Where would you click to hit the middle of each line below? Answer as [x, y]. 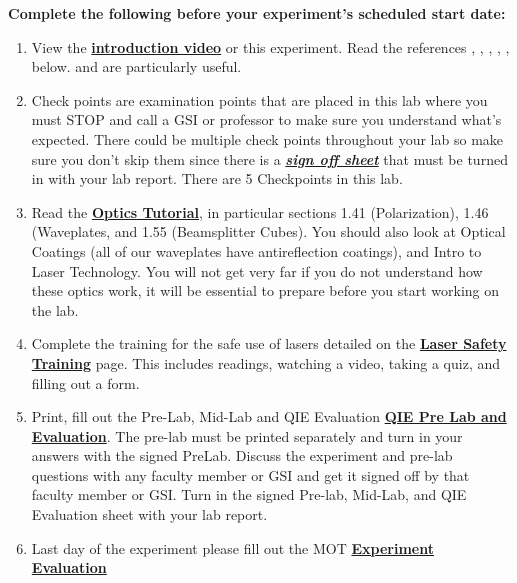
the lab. [55, 309]
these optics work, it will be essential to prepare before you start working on [265, 290]
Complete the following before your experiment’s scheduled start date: [257, 13]
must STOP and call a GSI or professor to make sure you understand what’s [266, 119]
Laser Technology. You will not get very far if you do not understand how [257, 270]
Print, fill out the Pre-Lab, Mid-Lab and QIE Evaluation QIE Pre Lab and [269, 416]
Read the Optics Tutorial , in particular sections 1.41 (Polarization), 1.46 [260, 211]
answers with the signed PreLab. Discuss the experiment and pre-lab [242, 455]
